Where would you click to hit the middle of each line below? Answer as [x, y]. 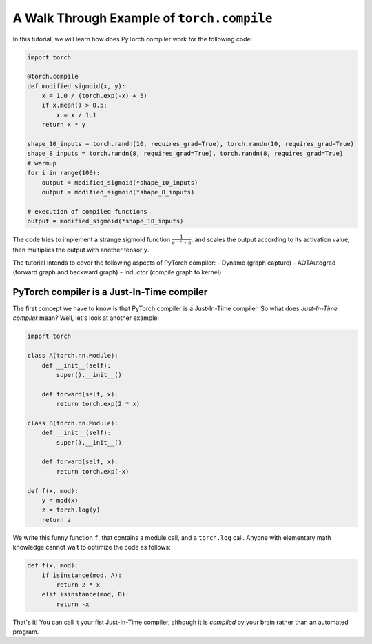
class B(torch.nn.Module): [73, 423]
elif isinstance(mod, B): [85, 594]
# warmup [42, 163]
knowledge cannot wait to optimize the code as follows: [92, 547]
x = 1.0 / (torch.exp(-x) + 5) [94, 96]
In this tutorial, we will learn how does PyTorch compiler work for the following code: [133, 39]
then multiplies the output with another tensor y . [81, 250]
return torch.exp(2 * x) [98, 404]
